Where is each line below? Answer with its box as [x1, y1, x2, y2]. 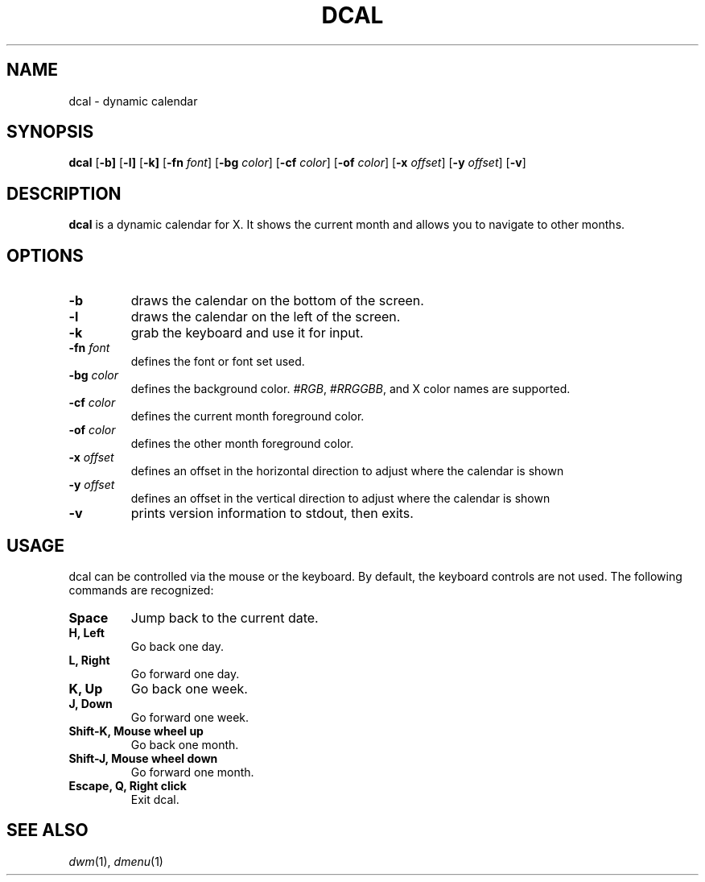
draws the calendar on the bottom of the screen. [130, 292, 424, 309]
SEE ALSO [6, 820, 89, 841]
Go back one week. [130, 680, 248, 697]
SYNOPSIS [6, 122, 94, 143]
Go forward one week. [130, 710, 249, 724]
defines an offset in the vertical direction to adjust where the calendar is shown [130, 491, 550, 506]
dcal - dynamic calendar [68, 93, 198, 108]
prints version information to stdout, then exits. [130, 505, 414, 522]
